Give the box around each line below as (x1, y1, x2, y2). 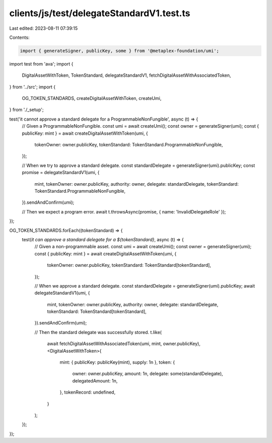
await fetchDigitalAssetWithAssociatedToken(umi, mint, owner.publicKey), (47, 341, 201, 347)
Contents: (9, 34, 30, 40)
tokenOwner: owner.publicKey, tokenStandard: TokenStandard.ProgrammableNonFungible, (34, 142, 223, 148)
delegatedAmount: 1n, (72, 377, 118, 383)
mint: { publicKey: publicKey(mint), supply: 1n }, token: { (59, 359, 175, 365)
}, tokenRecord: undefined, (59, 389, 116, 396)
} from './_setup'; (9, 106, 44, 113)
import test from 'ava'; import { (9, 61, 74, 67)
